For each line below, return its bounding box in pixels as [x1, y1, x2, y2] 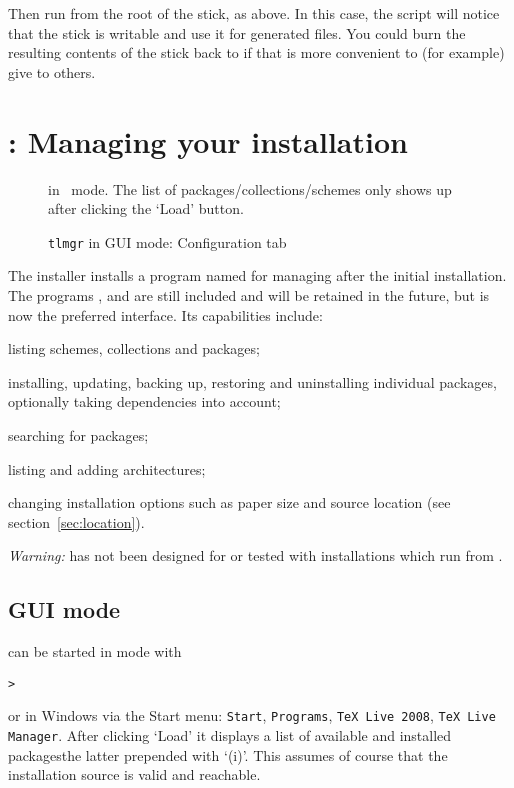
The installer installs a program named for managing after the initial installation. [8, 265, 507, 286]
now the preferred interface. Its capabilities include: [8, 304, 323, 325]
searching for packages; [8, 424, 149, 445]
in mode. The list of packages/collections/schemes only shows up [48, 178, 452, 199]
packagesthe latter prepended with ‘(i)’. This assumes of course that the [8, 744, 448, 765]
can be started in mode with [8, 641, 182, 662]
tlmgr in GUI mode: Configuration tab [48, 231, 287, 252]
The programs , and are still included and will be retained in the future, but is [8, 284, 490, 305]
